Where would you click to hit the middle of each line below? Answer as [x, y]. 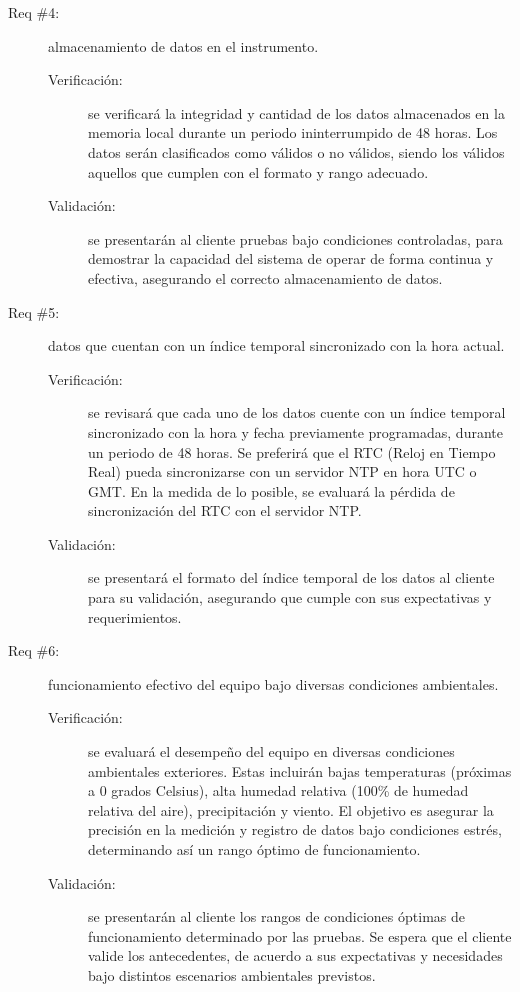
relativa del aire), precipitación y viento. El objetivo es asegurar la [291, 809]
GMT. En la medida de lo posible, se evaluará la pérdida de [271, 490]
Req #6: [34, 650]
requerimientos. [135, 616]
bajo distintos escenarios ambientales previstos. [232, 974]
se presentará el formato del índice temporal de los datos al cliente [291, 577]
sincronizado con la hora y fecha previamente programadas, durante [295, 431]
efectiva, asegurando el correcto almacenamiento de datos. [265, 277]
